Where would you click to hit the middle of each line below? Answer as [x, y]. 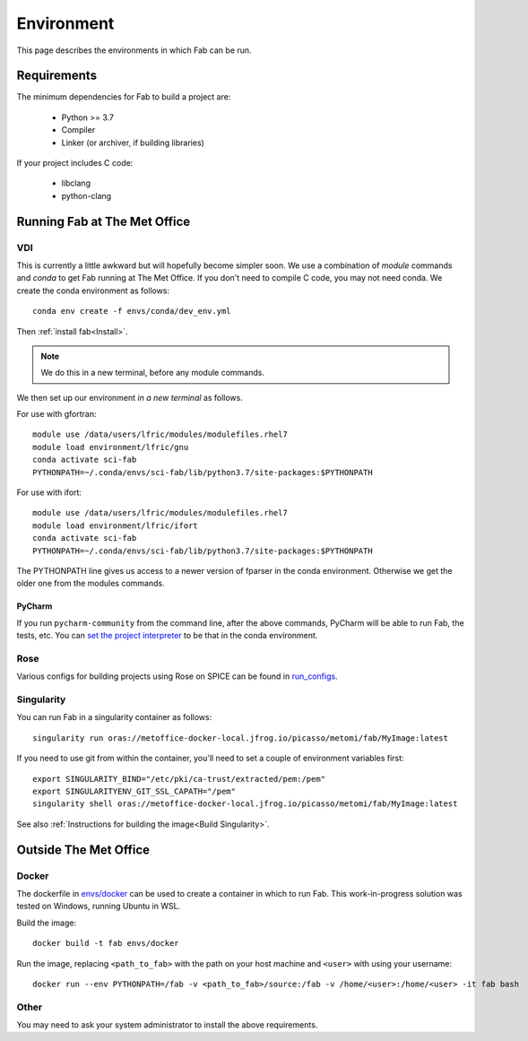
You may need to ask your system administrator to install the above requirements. [167, 1025]
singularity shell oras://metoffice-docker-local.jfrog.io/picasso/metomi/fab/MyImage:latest [245, 804]
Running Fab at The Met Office [104, 221]
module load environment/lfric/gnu [111, 447]
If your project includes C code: [75, 163]
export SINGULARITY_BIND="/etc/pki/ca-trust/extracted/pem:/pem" [179, 779]
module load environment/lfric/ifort [116, 525]
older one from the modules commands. [91, 584]
